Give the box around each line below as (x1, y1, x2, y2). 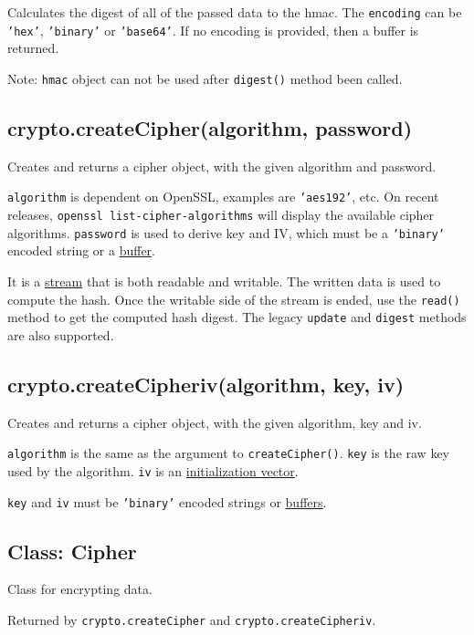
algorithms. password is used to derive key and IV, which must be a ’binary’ (7, 223, 445, 242)
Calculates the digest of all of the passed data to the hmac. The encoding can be (7, 3, 462, 21)
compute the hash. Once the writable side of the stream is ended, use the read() (7, 289, 460, 308)
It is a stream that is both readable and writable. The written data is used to (7, 271, 441, 290)
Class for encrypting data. (7, 579, 153, 599)
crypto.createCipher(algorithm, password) (7, 113, 413, 141)
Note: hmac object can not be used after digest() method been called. (7, 68, 403, 88)
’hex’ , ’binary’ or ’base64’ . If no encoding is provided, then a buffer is (7, 20, 419, 39)
